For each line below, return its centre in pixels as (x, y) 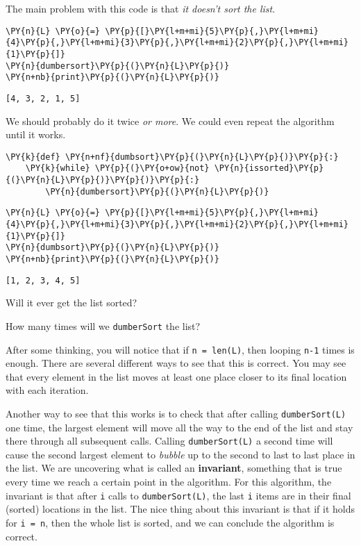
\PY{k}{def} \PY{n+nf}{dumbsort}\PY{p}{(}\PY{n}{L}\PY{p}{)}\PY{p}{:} (172, 157)
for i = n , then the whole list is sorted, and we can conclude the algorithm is (170, 522)
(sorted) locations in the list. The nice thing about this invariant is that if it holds (180, 509)
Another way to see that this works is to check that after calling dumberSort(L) (176, 413)
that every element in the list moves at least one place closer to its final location (176, 376)
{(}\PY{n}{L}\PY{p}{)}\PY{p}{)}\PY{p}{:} (103, 180)
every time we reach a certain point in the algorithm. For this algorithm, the (169, 482)
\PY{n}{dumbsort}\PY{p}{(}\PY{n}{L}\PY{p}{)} (112, 248)
